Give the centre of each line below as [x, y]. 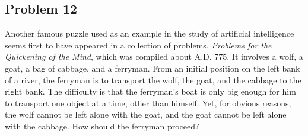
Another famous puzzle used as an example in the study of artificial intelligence [150, 33]
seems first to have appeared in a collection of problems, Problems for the [138, 45]
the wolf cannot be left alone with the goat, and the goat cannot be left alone [146, 114]
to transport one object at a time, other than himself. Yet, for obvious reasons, [148, 103]
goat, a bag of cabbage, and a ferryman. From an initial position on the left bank [153, 68]
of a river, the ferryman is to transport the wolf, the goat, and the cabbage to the [153, 80]
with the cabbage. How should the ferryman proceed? [102, 126]
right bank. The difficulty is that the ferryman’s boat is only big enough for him [150, 91]
